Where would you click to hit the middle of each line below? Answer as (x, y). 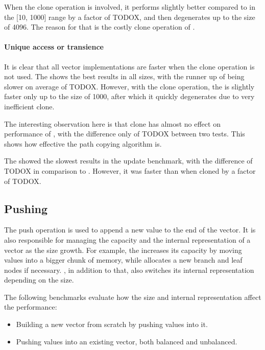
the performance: (31, 307)
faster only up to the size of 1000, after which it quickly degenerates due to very (129, 96)
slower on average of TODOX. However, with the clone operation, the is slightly (129, 86)
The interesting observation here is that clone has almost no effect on (112, 123)
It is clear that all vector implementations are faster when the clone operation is (129, 66)
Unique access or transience (54, 47)
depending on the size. (39, 280)
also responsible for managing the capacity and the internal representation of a (127, 239)
